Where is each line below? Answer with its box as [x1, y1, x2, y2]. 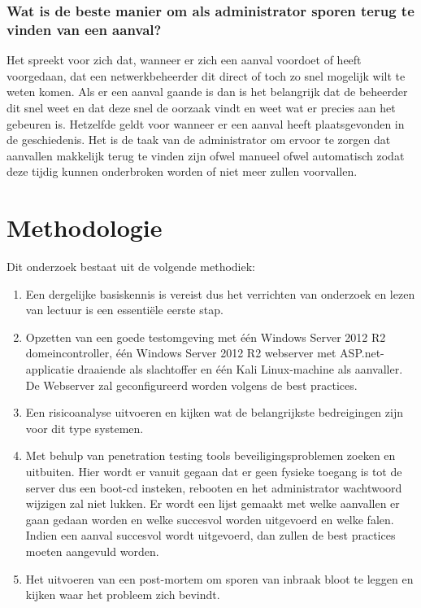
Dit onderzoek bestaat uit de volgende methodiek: [7, 258, 255, 275]
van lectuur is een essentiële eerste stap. [25, 301, 224, 318]
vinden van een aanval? [7, 19, 162, 39]
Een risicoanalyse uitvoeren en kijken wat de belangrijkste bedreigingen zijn [25, 404, 403, 421]
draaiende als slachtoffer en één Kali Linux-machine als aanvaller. [77, 360, 403, 377]
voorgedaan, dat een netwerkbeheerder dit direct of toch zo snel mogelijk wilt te [7, 67, 406, 84]
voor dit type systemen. [25, 419, 144, 436]
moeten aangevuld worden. [25, 542, 159, 559]
